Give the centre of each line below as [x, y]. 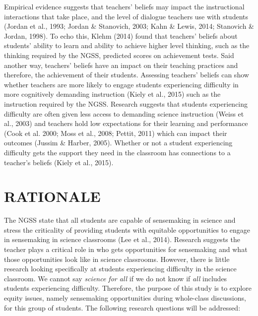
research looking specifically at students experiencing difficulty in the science [120, 269]
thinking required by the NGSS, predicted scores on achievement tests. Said [119, 55]
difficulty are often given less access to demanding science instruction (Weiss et [124, 113]
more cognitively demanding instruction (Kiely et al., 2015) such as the [112, 94]
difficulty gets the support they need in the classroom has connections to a [117, 152]
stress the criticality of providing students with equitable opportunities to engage [127, 229]
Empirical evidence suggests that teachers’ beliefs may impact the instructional [124, 6]
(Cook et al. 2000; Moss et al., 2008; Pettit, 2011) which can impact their [116, 133]
